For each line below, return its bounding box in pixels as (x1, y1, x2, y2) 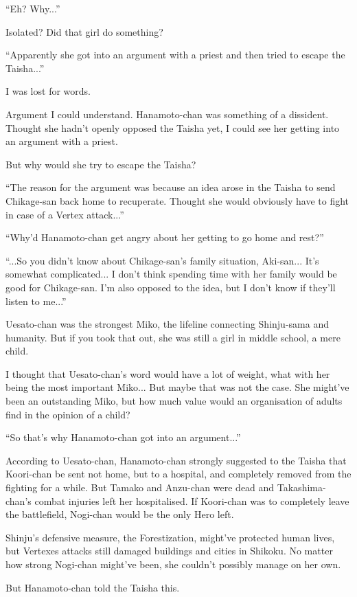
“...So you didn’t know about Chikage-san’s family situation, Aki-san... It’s (5, 253, 319, 267)
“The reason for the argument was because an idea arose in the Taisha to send (5, 180, 336, 194)
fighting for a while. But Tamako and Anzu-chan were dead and (5, 480, 275, 495)
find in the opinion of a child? (5, 407, 130, 421)
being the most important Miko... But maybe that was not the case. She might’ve (5, 380, 349, 394)
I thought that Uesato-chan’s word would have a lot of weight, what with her (5, 366, 330, 381)
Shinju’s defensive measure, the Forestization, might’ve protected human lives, (5, 530, 335, 544)
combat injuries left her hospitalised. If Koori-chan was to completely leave (34, 493, 349, 508)
